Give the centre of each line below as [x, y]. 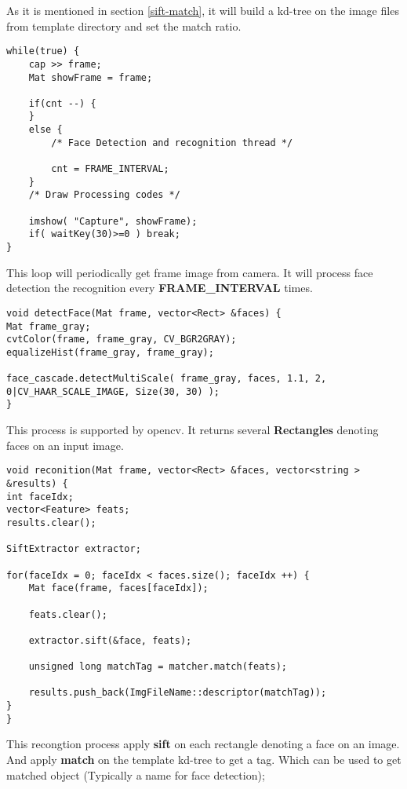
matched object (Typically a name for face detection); [136, 774]
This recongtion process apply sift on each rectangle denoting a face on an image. [203, 744]
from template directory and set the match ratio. [124, 26]
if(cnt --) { [62, 103]
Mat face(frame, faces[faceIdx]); [118, 588]
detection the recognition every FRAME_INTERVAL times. [160, 288]
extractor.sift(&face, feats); [110, 640]
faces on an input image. [65, 445]
